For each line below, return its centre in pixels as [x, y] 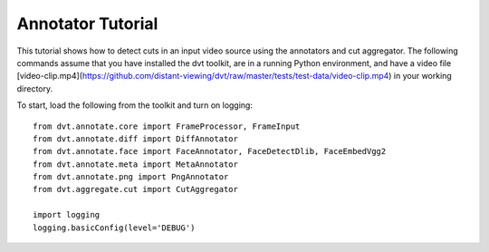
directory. [35, 88]
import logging [67, 215]
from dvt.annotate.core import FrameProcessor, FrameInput [167, 126]
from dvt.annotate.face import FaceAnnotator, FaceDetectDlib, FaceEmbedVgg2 [210, 151]
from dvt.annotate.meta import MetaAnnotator [136, 164]
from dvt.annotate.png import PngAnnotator [131, 177]
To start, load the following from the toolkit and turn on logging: [135, 105]
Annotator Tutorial [87, 24]
